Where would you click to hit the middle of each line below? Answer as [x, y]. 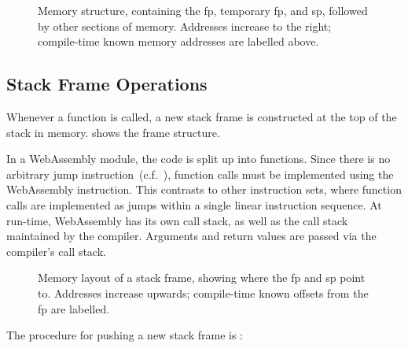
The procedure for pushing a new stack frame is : [125, 335]
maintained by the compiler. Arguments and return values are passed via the [191, 236]
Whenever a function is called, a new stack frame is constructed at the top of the [202, 116]
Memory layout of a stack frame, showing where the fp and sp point [202, 278]
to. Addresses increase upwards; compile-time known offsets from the [203, 292]
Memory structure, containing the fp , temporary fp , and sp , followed [203, 10]
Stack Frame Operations [107, 84]
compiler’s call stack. [56, 251]
